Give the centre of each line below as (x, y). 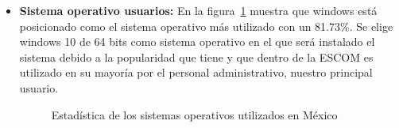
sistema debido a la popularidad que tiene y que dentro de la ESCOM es (196, 56)
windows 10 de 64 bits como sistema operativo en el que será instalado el (197, 41)
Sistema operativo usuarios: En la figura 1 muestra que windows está (198, 10)
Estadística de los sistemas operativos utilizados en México (194, 114)
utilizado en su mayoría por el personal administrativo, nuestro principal (196, 72)
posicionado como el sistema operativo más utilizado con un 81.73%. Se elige (206, 26)
